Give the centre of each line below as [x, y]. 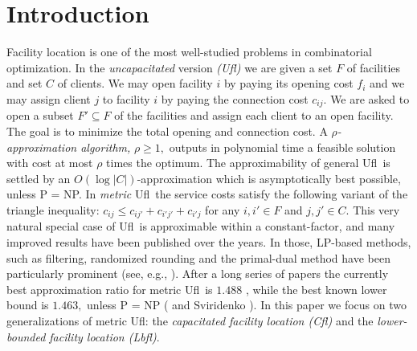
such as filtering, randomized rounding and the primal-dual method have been [198, 257]
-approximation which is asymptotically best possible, [269, 178]
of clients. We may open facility [135, 83]
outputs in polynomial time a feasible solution [282, 147]
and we [387, 83]
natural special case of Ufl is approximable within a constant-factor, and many [201, 226]
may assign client [49, 98]
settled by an [39, 178]
